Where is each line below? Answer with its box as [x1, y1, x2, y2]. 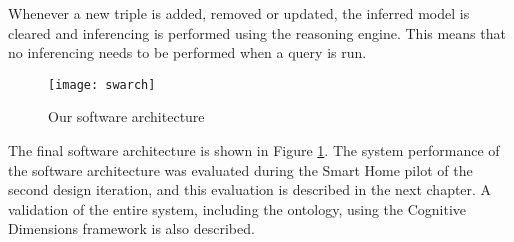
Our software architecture [48, 106, 205, 127]
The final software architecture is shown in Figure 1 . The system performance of [8, 140, 500, 161]
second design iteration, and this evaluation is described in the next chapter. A [8, 179, 492, 200]
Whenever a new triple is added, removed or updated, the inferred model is [8, 3, 470, 23]
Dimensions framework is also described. [8, 218, 255, 239]
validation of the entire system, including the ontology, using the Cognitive [8, 198, 467, 219]
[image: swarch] [48, 77, 156, 92]
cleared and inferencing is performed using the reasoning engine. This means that [8, 22, 506, 43]
